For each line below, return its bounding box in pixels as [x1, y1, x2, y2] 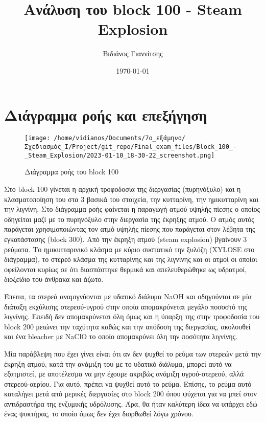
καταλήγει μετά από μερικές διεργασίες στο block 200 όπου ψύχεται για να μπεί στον [4, 388, 257, 399]
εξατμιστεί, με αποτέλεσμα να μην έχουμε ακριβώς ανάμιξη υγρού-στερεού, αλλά [4, 368, 244, 379]
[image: [25, 135, 51, 142]
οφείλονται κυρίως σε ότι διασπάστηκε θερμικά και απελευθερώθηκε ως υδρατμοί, [4, 263, 247, 274]
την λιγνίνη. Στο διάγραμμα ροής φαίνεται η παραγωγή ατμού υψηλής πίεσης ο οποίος [4, 204, 260, 214]
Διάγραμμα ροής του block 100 [25, 166, 118, 177]
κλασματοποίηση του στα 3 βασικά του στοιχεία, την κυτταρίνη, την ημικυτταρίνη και [4, 193, 259, 204]
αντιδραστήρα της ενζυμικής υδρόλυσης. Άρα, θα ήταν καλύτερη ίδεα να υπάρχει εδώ [4, 398, 258, 409]
